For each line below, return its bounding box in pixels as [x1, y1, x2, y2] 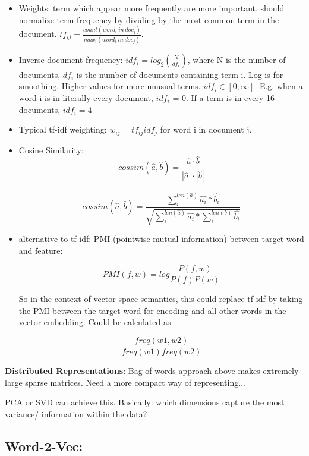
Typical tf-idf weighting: [18, 123, 107, 136]
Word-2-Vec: [5, 436, 83, 455]
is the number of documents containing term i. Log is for [76, 68, 283, 80]
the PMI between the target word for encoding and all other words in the [18, 304, 286, 316]
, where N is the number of [187, 53, 286, 65]
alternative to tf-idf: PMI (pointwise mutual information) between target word [18, 232, 304, 245]
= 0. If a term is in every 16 [172, 92, 275, 103]
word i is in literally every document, [18, 92, 153, 103]
